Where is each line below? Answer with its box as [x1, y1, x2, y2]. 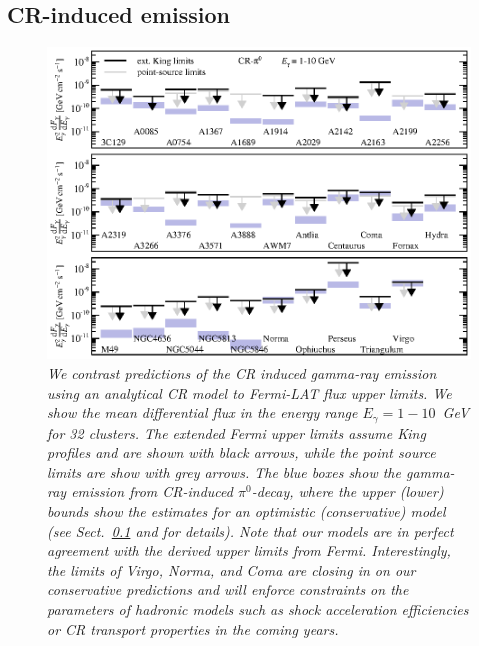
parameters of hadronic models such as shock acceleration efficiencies [47, 598, 469, 619]
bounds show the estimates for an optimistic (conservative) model [47, 500, 446, 521]
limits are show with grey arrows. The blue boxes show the [47, 461, 401, 482]
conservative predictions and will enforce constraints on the [47, 579, 409, 600]
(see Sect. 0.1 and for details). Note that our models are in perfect [47, 520, 454, 541]
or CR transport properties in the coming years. [47, 618, 339, 639]
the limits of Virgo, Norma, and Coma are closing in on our [47, 559, 416, 580]
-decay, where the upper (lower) [251, 481, 444, 502]
